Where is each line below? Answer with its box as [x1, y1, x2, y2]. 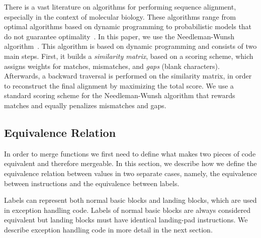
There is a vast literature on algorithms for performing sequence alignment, [4, 2, 236, 12]
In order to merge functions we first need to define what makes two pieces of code [4, 148, 256, 158]
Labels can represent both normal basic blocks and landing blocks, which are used [4, 195, 257, 205]
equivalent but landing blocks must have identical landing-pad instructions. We [4, 214, 248, 225]
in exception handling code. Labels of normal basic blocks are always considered [4, 204, 250, 215]
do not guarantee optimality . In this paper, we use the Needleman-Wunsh [4, 31, 235, 41]
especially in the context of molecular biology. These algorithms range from [4, 11, 236, 22]
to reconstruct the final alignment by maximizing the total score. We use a [4, 80, 234, 91]
